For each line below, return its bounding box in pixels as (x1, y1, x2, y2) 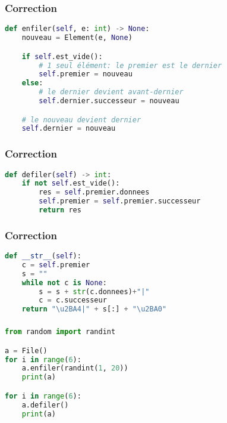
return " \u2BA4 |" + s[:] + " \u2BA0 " (21, 305, 167, 314)
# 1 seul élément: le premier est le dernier (39, 61, 222, 70)
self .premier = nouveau (39, 70, 133, 79)
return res (39, 206, 81, 214)
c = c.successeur (39, 296, 107, 305)
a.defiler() (21, 400, 69, 409)
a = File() (5, 346, 48, 355)
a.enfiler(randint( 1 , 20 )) (21, 364, 128, 373)
